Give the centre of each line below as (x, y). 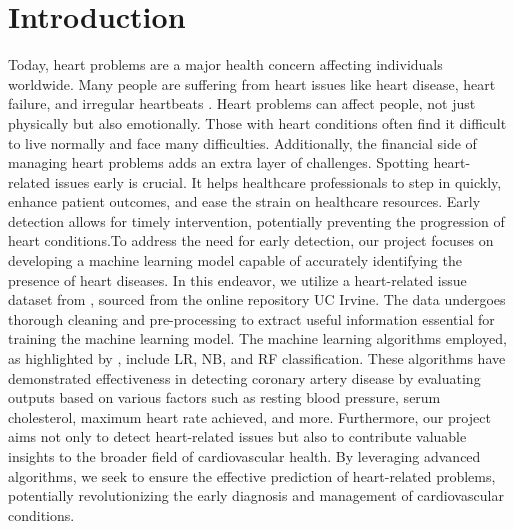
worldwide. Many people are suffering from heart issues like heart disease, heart (252, 83)
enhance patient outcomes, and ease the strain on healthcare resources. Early (244, 201)
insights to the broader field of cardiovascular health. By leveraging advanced (244, 456)
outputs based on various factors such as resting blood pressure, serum (224, 397)
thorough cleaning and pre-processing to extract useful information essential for (251, 318)
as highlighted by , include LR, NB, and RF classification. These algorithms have (257, 358)
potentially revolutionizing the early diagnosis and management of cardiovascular (256, 495)
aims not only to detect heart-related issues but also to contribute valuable (237, 436)
